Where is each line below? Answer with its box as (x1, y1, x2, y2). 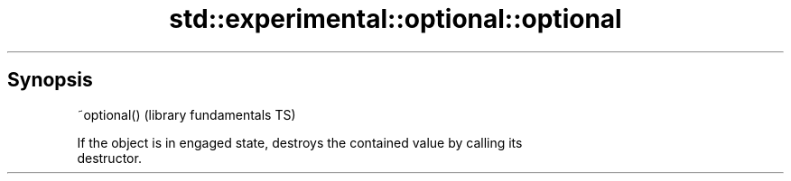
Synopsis (7, 68, 93, 92)
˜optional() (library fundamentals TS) (77, 106, 296, 122)
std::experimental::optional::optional (169, 4, 622, 34)
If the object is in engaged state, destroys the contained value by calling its (77, 134, 523, 150)
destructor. (77, 149, 142, 166)
